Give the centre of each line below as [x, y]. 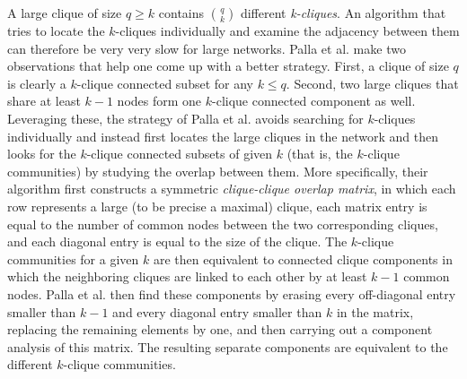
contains [181, 13]
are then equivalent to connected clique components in [303, 258]
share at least [44, 101]
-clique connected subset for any [165, 83]
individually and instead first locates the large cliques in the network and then [223, 136]
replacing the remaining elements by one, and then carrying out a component [220, 329]
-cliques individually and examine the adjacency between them [287, 30]
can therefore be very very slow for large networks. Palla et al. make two [207, 48]
